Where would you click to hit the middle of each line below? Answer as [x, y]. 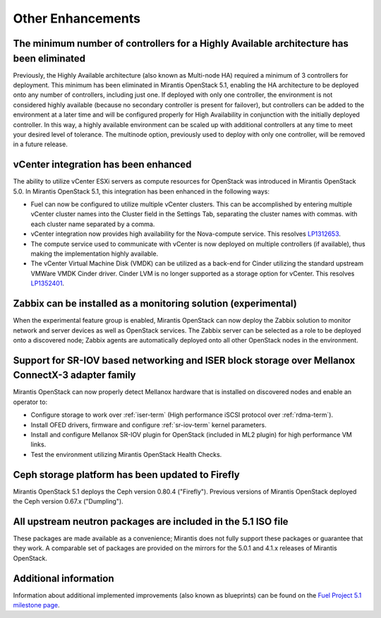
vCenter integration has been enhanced [102, 165]
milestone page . [36, 605]
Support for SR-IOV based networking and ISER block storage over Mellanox [184, 360]
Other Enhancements [77, 18]
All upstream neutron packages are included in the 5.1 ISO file [151, 522]
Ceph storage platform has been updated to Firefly [126, 474]
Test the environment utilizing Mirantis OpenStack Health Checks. [126, 454]
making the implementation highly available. [95, 254]
